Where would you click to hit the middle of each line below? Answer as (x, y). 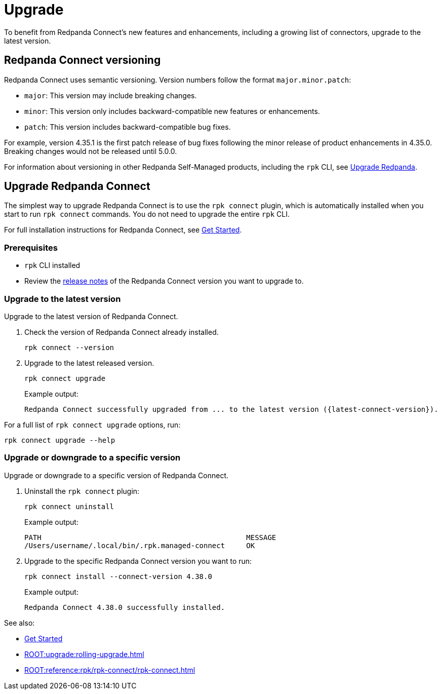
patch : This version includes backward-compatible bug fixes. (128, 127)
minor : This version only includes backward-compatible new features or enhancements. (172, 111)
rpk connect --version (69, 347)
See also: (19, 623)
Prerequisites (31, 247)
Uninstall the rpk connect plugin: (82, 491)
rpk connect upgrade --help (60, 440)
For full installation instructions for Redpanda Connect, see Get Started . (123, 230)
